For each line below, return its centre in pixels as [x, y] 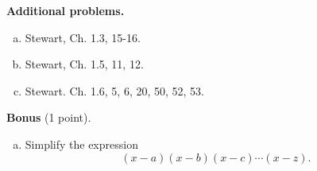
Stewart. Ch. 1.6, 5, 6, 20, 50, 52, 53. [114, 90]
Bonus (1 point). [49, 117]
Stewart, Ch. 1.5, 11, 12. [84, 64]
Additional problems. [66, 10]
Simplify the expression [81, 144]
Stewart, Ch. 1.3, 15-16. [83, 37]
